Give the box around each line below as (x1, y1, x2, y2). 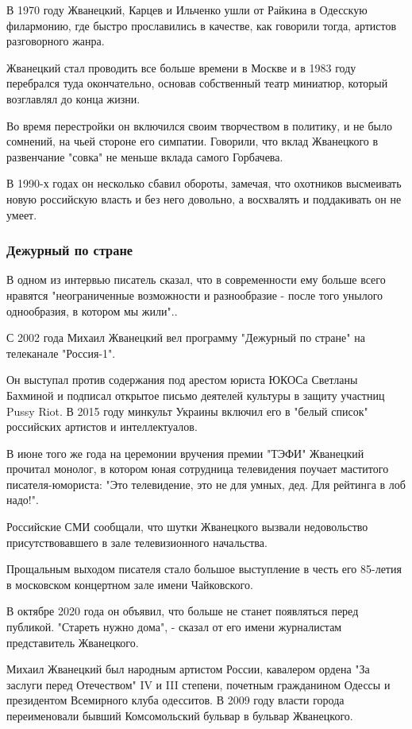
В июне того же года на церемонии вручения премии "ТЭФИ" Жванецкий (6, 444, 364, 461)
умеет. (6, 206, 37, 223)
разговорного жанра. (6, 33, 105, 49)
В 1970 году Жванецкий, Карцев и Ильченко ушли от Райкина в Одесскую (6, 2, 368, 17)
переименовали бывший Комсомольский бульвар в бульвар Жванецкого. (6, 708, 353, 723)
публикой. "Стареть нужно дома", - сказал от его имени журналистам (6, 618, 342, 635)
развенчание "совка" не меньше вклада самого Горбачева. (6, 148, 283, 165)
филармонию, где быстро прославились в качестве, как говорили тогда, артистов (6, 17, 397, 33)
